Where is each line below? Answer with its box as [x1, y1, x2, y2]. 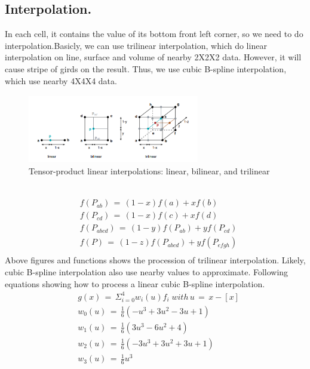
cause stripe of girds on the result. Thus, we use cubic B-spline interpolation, [5, 62, 287, 75]
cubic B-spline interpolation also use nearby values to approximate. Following [5, 266, 288, 278]
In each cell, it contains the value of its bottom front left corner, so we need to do [5, 27, 303, 40]
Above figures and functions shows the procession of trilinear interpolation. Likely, [5, 254, 306, 266]
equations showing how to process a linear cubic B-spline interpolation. [5, 277, 265, 290]
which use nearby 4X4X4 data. [5, 74, 117, 87]
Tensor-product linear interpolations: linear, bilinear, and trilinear [29, 165, 270, 177]
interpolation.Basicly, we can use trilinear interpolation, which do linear [5, 39, 267, 51]
